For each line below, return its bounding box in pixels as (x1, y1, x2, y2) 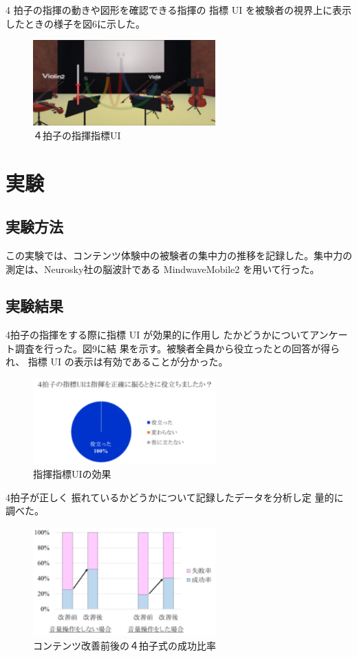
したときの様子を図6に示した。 (6, 16, 145, 30)
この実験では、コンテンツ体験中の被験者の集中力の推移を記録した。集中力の (6, 247, 352, 262)
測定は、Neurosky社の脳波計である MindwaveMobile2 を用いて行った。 (6, 261, 320, 276)
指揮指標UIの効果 (33, 467, 111, 481)
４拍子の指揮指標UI (33, 128, 121, 142)
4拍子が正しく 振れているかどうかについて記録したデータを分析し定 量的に (6, 489, 344, 504)
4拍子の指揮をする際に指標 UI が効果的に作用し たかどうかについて (6, 327, 310, 342)
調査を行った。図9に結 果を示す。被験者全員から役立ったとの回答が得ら (14, 341, 340, 355)
